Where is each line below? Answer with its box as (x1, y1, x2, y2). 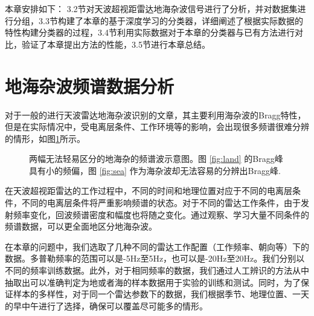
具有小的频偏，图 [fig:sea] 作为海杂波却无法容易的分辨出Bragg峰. (29, 164, 281, 176)
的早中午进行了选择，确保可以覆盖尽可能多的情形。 (5, 299, 208, 312)
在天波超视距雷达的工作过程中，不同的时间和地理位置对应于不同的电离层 (5, 184, 292, 197)
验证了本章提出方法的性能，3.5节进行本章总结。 (21, 37, 210, 50)
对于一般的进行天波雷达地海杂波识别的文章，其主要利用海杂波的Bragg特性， (5, 108, 306, 121)
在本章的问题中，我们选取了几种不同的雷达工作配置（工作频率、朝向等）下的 (5, 240, 309, 253)
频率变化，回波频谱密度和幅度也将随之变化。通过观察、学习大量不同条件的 (13, 208, 309, 221)
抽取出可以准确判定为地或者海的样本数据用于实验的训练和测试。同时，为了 (5, 276, 301, 288)
